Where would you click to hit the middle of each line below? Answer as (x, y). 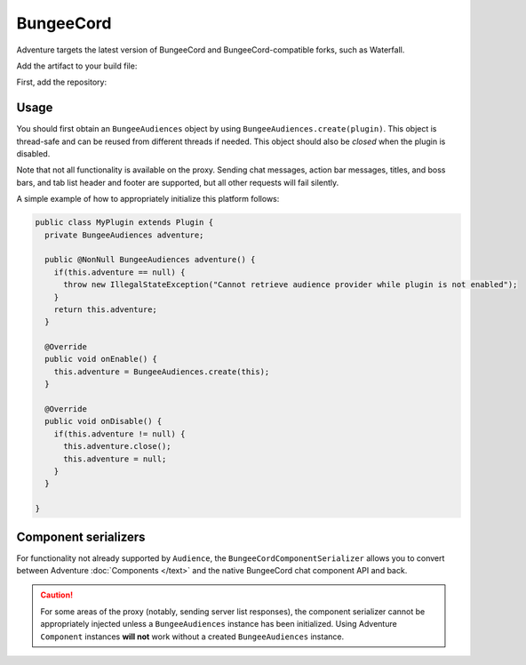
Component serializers (81, 537)
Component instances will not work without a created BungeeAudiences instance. (192, 637)
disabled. (33, 154)
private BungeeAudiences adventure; (124, 235)
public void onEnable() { (101, 359)
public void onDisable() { (104, 421)
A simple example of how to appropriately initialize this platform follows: (148, 199)
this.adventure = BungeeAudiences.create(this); (162, 372)
